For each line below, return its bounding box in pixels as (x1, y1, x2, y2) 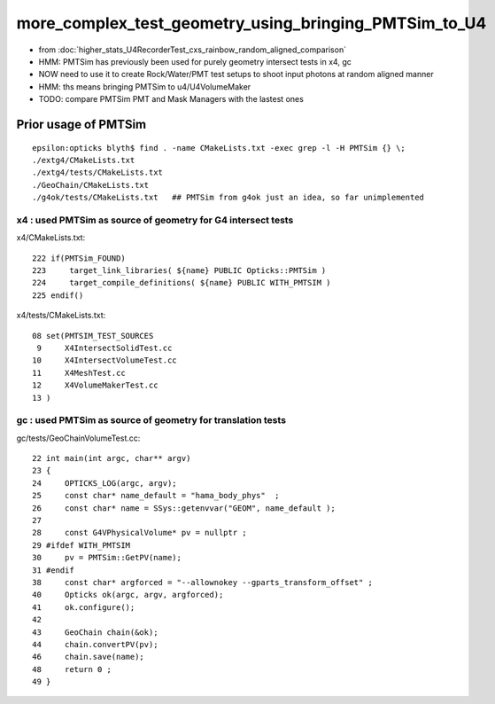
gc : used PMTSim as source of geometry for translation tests (16, 414, 287, 426)
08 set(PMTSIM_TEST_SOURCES (32, 331, 154, 340)
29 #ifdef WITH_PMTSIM (32, 540, 131, 550)
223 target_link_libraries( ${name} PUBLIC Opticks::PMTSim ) (32, 266, 327, 275)
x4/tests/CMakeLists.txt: (16, 310, 106, 321)
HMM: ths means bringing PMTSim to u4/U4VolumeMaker (38, 81, 251, 92)
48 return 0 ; (32, 664, 112, 674)
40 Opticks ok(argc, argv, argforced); (32, 590, 224, 600)
